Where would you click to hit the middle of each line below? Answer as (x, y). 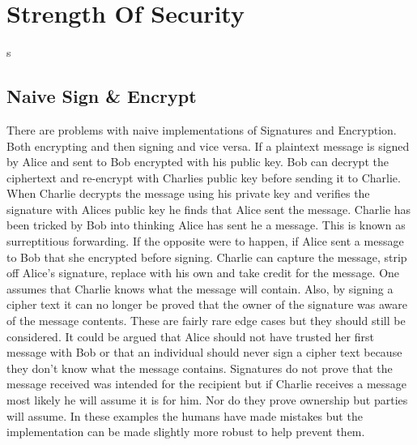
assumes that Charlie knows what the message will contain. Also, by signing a (200, 288)
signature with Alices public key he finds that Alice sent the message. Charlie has (209, 209)
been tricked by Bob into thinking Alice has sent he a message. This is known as (206, 225)
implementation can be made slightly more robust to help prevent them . (186, 432)
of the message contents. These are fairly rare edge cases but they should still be (206, 321)
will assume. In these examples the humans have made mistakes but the (185, 415)
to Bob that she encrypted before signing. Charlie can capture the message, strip (207, 257)
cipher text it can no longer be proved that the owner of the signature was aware (207, 304)
